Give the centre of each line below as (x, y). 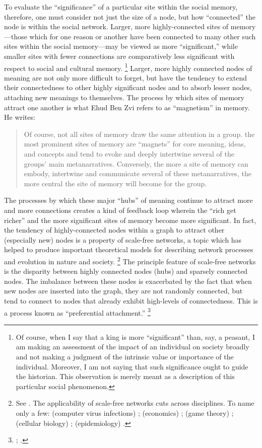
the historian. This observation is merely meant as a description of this (125, 376)
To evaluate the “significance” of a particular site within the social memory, (121, 7)
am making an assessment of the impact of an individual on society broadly (133, 347)
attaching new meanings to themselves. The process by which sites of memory (124, 97)
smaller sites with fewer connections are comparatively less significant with (119, 56)
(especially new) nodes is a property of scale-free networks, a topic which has (123, 239)
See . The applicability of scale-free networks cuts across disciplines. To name (135, 403)
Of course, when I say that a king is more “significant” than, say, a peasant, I (135, 337)
